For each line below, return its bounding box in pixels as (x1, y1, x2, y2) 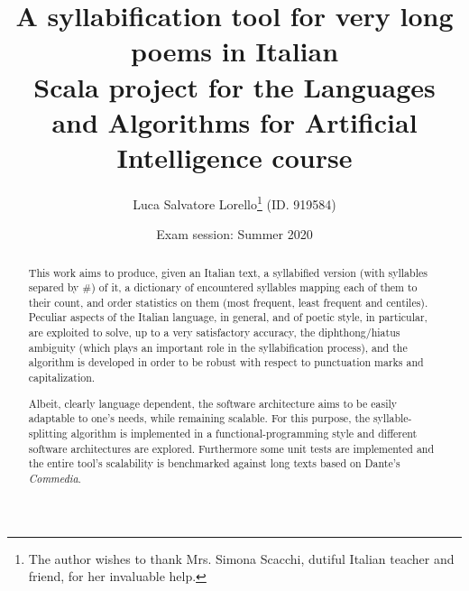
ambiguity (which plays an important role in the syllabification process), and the (28, 339, 408, 355)
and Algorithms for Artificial (51, 103, 418, 140)
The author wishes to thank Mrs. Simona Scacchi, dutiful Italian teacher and (28, 549, 455, 568)
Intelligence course (116, 138, 353, 175)
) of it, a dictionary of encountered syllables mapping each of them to (91, 280, 418, 295)
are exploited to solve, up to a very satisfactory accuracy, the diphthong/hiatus (28, 325, 400, 340)
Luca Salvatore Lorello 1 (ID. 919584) (133, 191, 336, 213)
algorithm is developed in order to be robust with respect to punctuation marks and (28, 355, 424, 370)
